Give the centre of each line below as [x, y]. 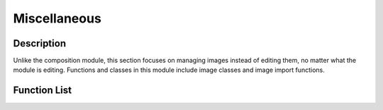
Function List [43, 91]
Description [40, 43]
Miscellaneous [57, 18]
